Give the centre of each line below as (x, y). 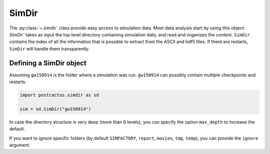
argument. (20, 145)
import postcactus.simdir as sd (59, 95)
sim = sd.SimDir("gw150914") (55, 109)
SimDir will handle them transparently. (49, 49)
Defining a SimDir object (48, 63)
